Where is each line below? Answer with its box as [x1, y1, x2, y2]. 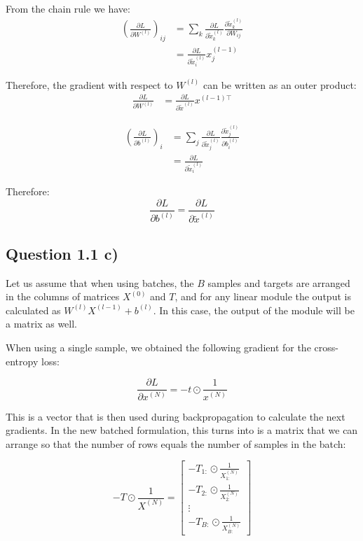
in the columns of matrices [6, 289, 120, 304]
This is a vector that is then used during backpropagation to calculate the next [6, 409, 345, 423]
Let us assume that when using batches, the [6, 275, 194, 290]
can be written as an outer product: [203, 77, 357, 92]
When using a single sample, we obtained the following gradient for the [6, 340, 311, 354]
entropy [6, 353, 39, 368]
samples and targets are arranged [207, 275, 350, 290]
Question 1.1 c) [6, 242, 118, 264]
